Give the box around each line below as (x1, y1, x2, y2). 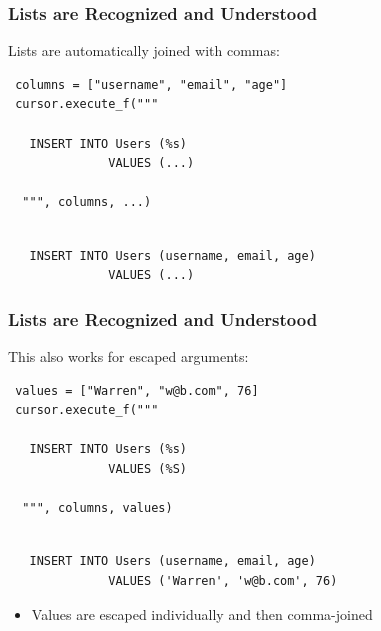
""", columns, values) (22, 501, 173, 516)
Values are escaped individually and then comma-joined (31, 603, 373, 624)
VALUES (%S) (108, 461, 187, 476)
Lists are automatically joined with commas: (8, 40, 280, 61)
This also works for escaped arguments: (8, 345, 249, 366)
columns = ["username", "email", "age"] (15, 77, 288, 92)
